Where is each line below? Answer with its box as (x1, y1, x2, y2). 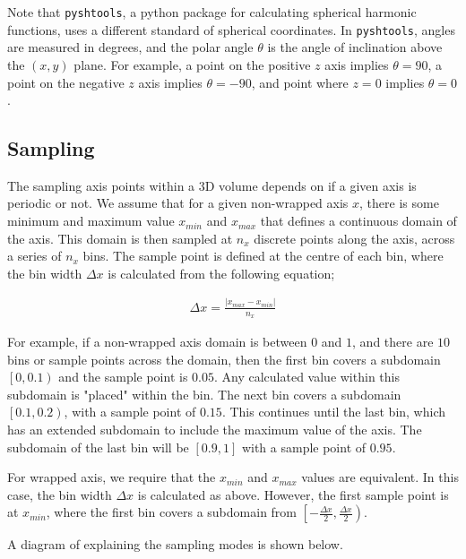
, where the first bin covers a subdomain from (46, 503, 298, 521)
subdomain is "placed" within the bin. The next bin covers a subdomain (7, 384, 401, 403)
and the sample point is (58, 367, 188, 386)
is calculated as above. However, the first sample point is (137, 485, 449, 503)
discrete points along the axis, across (254, 228, 455, 247)
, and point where (251, 73, 349, 91)
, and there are (352, 332, 434, 351)
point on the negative (7, 73, 125, 91)
